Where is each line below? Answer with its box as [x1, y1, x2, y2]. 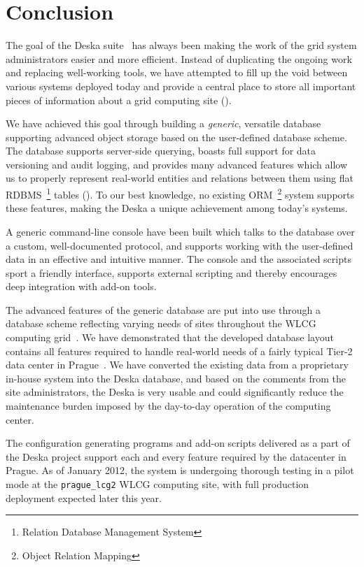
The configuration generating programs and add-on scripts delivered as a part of [6, 436, 350, 450]
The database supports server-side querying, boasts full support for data [6, 143, 316, 158]
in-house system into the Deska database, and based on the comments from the [6, 371, 346, 385]
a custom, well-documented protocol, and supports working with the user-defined [6, 238, 353, 252]
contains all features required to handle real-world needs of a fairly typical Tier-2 [6, 343, 353, 358]
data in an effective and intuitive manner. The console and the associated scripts [6, 252, 351, 266]
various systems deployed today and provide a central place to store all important [6, 78, 356, 93]
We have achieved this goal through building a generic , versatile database [6, 116, 321, 131]
